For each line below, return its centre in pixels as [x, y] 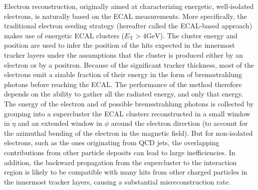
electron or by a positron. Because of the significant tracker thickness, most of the [129, 64]
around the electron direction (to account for [179, 123]
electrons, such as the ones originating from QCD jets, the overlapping [112, 142]
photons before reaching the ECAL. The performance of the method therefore [123, 84]
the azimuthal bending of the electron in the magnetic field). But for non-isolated [129, 133]
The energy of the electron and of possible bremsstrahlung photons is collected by [129, 103]
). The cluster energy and [199, 35]
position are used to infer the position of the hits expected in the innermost [120, 45]
